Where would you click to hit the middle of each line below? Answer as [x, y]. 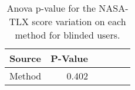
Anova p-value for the [51, 8]
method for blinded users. [67, 35]
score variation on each [79, 21]
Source [25, 58]
